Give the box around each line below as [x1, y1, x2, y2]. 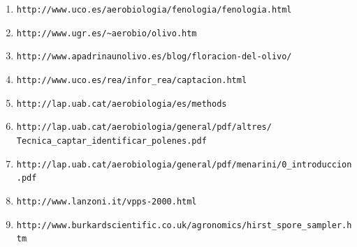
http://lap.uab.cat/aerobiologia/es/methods [16, 98, 227, 109]
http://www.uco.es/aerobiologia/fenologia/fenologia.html [16, 5, 292, 15]
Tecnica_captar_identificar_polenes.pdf [16, 135, 207, 146]
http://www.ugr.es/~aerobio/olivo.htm [16, 28, 197, 38]
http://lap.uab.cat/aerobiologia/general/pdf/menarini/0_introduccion [16, 159, 352, 170]
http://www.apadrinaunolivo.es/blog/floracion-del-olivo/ [16, 52, 292, 62]
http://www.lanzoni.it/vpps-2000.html [16, 196, 197, 207]
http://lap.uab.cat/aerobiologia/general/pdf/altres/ [16, 122, 272, 133]
